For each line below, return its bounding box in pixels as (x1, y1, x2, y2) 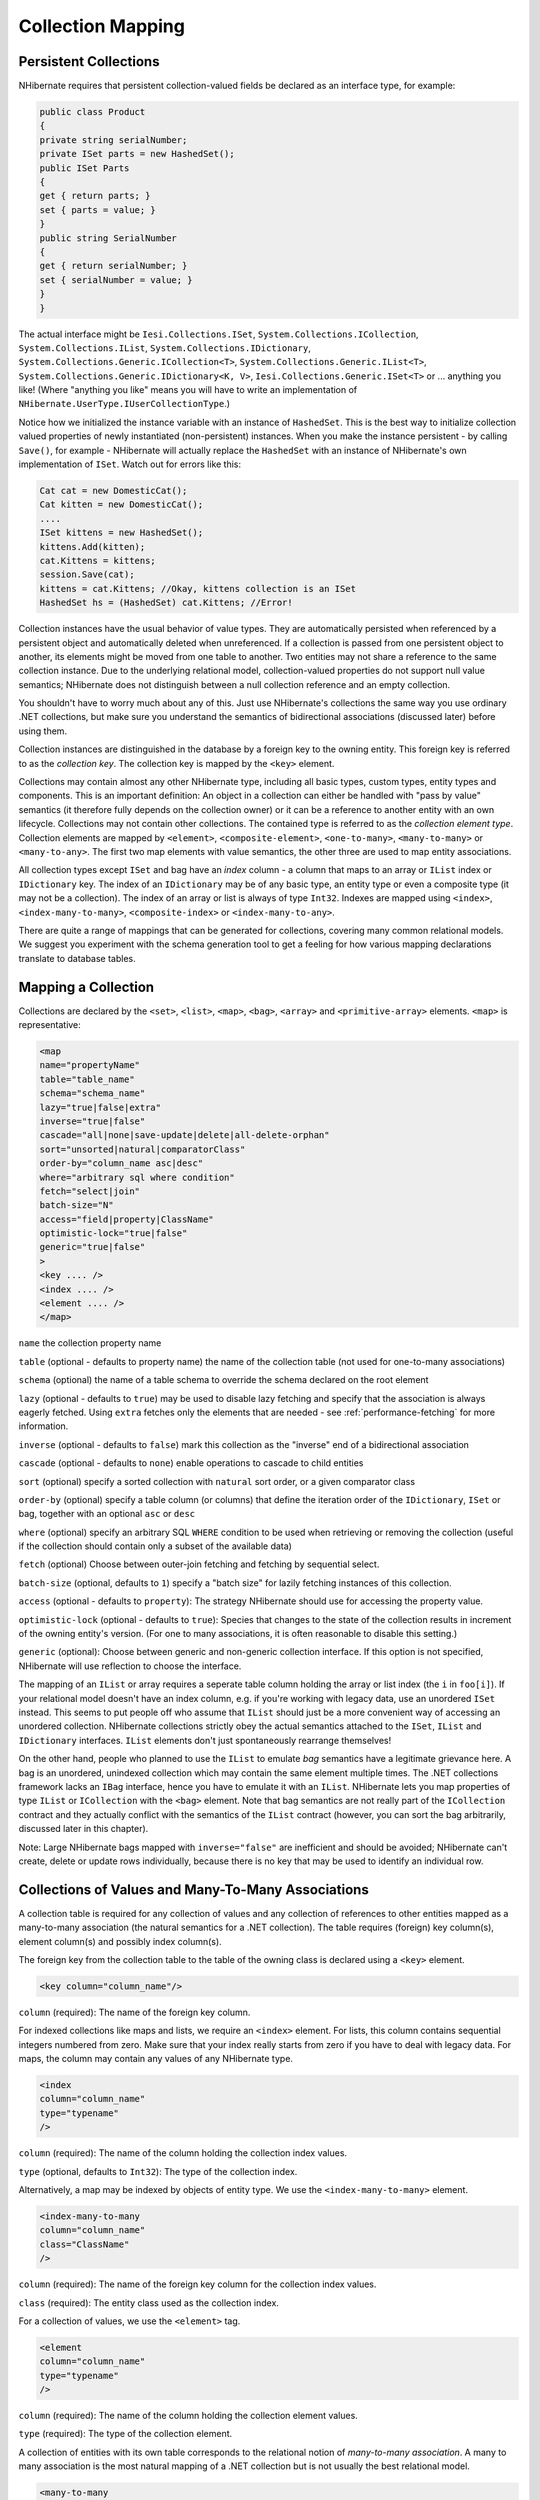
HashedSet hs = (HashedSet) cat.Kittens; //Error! (39, 597, 294, 609)
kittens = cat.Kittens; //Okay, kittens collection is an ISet (39, 583, 357, 594)
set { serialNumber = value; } (39, 274, 194, 285)
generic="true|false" (39, 1241, 146, 1253)
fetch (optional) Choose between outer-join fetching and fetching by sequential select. (18, 1558, 380, 1570)
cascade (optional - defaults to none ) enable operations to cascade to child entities (18, 1457, 364, 1469)
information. (18, 1420, 69, 1432)
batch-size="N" (39, 1200, 114, 1211)
